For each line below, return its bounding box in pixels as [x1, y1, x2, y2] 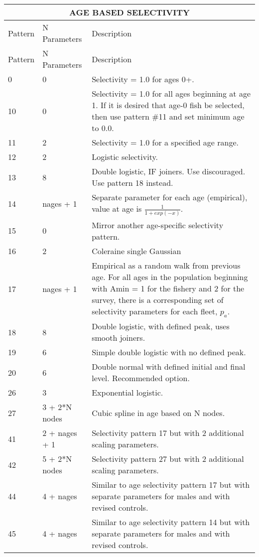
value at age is [92, 203, 142, 214]
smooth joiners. [92, 332, 145, 344]
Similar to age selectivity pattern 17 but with [92, 479, 250, 491]
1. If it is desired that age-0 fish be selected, [92, 99, 245, 111]
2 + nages [42, 427, 77, 439]
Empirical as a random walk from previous [92, 259, 241, 271]
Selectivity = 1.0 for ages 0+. [92, 73, 194, 85]
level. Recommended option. [92, 372, 190, 384]
